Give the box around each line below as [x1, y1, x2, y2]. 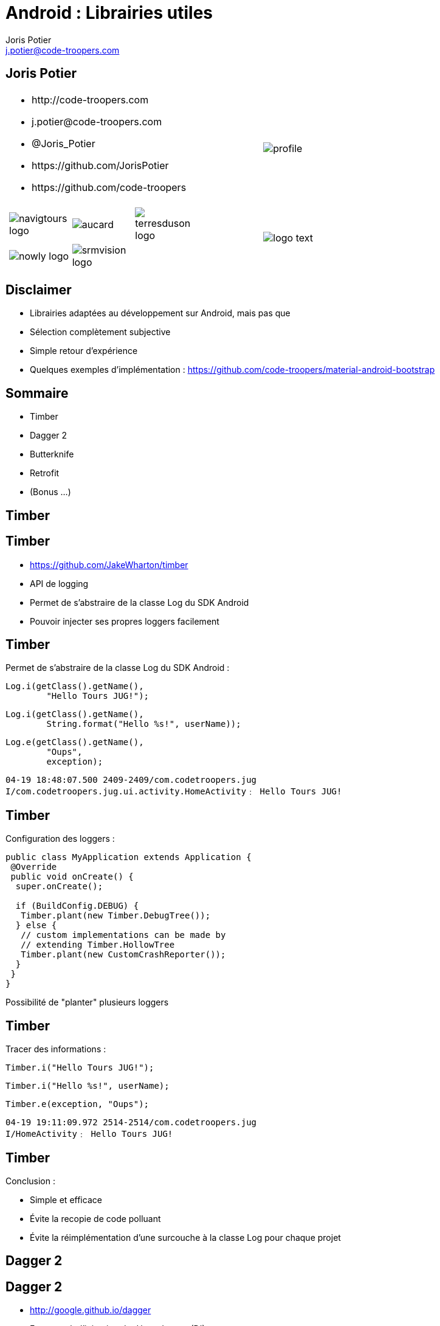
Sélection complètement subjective [30, 327, 171, 338]
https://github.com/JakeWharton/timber [30, 559, 188, 570]
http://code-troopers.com [32, 93, 149, 106]
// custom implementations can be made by [21, 930, 226, 940]
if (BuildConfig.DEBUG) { [15, 901, 139, 911]
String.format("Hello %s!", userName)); [46, 719, 241, 729]
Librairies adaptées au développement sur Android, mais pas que [30, 308, 290, 319]
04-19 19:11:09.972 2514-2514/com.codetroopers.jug [5, 1117, 257, 1128]
